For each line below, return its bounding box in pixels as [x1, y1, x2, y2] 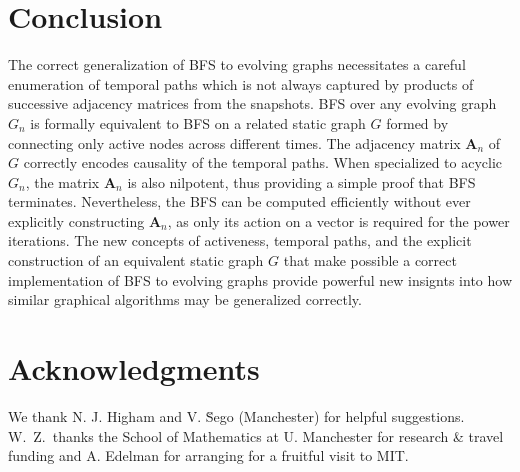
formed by [386, 112, 449, 133]
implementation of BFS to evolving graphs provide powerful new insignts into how [8, 269, 512, 290]
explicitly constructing [8, 210, 145, 231]
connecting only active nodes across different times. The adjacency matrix [8, 132, 461, 153]
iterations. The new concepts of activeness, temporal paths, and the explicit [8, 230, 472, 251]
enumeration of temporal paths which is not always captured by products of [8, 73, 474, 94]
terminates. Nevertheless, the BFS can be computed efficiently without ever [8, 191, 471, 212]
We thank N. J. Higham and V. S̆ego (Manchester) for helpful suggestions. [8, 405, 465, 426]
